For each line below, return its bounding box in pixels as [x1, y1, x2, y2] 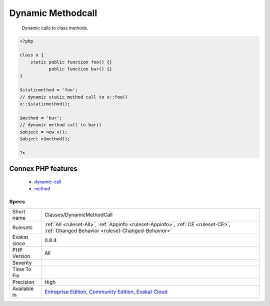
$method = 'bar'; [19, 115, 62, 121]
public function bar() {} [48, 66, 112, 72]
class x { [19, 52, 44, 58]
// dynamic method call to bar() [19, 122, 102, 128]
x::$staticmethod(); [19, 101, 70, 107]
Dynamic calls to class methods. [21, 25, 88, 31]
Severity [12, 260, 32, 267]
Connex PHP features [9, 165, 77, 173]
